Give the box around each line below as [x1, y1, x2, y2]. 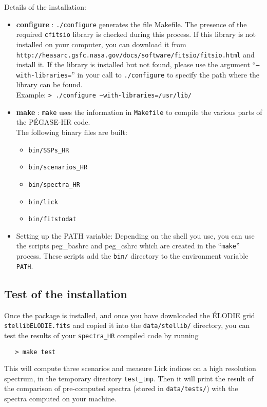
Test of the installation [4, 285, 127, 301]
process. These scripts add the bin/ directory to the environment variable [16, 250, 249, 261]
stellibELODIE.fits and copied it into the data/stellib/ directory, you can [4, 320, 250, 331]
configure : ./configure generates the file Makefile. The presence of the [16, 18, 247, 29]
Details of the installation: [4, 2, 86, 12]
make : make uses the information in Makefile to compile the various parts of [16, 106, 262, 117]
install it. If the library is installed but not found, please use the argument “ [16, 59, 256, 70]
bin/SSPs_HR [28, 146, 69, 154]
